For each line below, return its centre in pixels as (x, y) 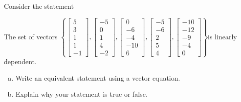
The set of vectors (31, 36)
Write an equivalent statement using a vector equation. (98, 77)
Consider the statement (39, 6)
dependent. (20, 61)
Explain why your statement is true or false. (81, 94)
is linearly (222, 36)
